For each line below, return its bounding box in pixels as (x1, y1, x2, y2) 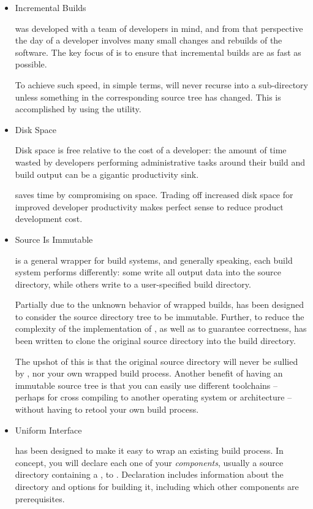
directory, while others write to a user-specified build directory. (15, 277, 251, 290)
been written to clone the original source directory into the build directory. (15, 334, 296, 347)
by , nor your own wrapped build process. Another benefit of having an (15, 367, 283, 380)
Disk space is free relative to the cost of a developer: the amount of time (15, 144, 287, 156)
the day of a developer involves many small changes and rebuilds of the (15, 34, 282, 47)
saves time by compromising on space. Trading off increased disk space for (15, 188, 293, 201)
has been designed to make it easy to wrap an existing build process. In (15, 444, 284, 457)
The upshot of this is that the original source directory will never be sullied (15, 354, 298, 367)
